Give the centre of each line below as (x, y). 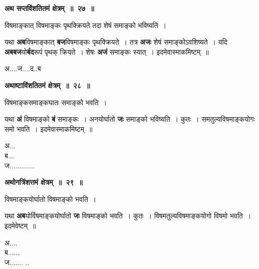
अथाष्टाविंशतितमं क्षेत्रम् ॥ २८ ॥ (47, 85)
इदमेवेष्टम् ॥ (20, 225)
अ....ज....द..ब (23, 68)
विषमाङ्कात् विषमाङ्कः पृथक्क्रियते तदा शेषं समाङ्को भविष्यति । (86, 25)
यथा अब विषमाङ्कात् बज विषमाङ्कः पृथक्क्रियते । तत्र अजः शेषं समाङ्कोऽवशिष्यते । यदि (116, 42)
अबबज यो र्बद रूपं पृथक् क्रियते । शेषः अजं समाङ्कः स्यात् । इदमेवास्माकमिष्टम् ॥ (107, 51)
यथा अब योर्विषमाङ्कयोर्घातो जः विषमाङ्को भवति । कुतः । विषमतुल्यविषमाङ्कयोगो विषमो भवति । (128, 216)
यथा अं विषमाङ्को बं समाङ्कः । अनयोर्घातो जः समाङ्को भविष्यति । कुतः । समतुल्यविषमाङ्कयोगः (130, 119)
